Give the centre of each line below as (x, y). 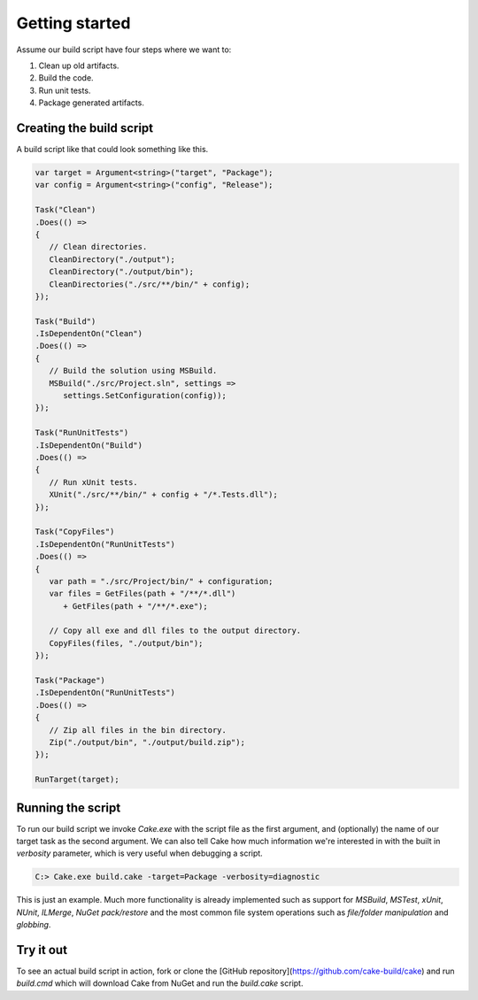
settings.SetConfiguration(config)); (145, 396)
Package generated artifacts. (92, 103)
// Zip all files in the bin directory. (138, 730)
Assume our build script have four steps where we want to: (124, 50)
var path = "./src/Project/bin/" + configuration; (161, 581)
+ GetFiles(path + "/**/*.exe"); (135, 606)
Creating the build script (85, 128)
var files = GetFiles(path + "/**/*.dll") (143, 594)
